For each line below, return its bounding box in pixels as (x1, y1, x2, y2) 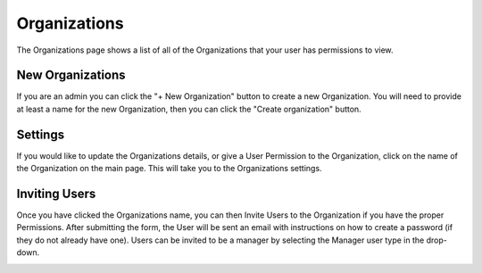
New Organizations (16, 68, 126, 83)
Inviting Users (16, 186, 96, 201)
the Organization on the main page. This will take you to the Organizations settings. (16, 163, 322, 174)
